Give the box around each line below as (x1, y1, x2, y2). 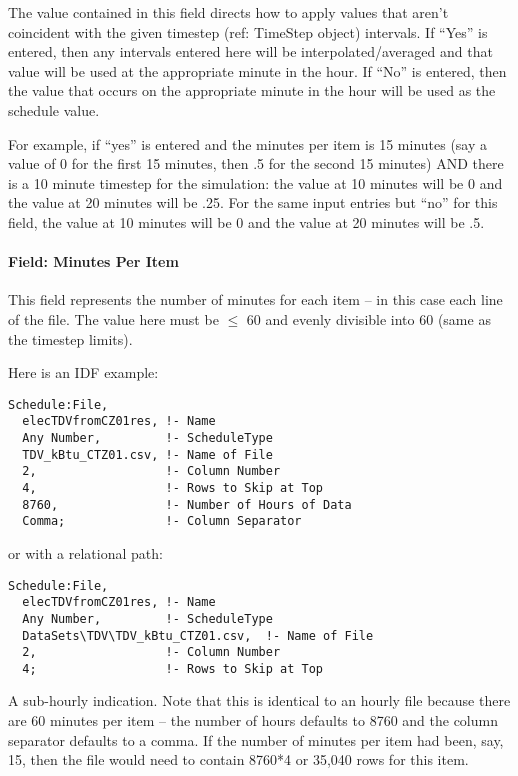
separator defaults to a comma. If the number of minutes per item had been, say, (8, 729, 504, 750)
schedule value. (8, 99, 100, 120)
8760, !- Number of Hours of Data (22, 497, 352, 512)
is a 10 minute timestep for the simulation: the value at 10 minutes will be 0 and (8, 172, 503, 193)
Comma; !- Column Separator (22, 514, 302, 529)
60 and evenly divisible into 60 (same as (246, 308, 491, 329)
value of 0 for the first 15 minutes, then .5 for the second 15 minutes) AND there (8, 153, 504, 174)
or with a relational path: (8, 542, 163, 563)
